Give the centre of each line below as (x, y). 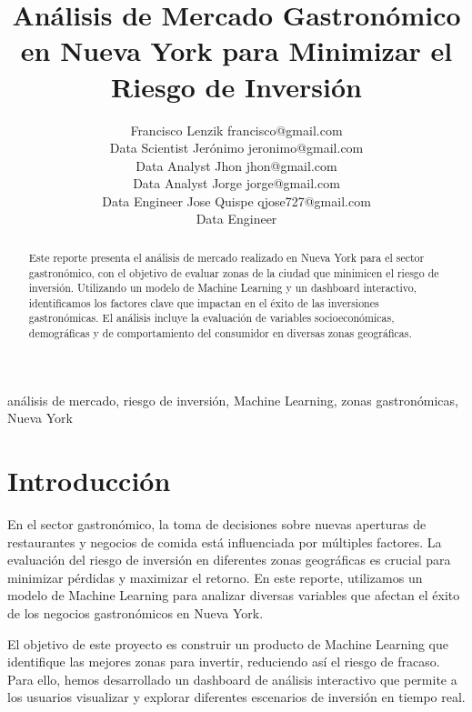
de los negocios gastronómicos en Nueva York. (136, 613)
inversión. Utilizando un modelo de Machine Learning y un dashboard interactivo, (223, 288)
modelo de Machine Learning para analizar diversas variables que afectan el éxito (234, 595)
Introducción (89, 481)
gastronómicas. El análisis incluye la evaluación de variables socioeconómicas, (211, 318)
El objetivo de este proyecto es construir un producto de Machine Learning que (228, 643)
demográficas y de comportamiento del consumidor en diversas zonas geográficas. (220, 333)
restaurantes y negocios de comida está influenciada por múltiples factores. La (225, 542)
